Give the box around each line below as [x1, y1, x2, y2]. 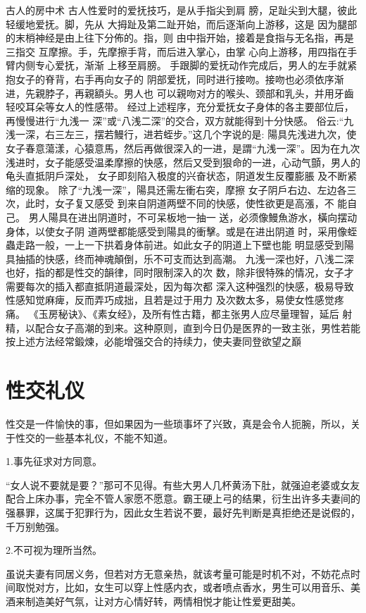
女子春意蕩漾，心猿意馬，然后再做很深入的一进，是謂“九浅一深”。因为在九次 [6, 140, 360, 155]
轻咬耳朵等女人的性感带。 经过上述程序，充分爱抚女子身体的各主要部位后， [6, 99, 354, 114]
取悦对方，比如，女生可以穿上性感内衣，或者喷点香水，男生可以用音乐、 [15, 580, 351, 595]
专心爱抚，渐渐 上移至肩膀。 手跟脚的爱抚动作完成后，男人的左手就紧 [34, 58, 358, 73]
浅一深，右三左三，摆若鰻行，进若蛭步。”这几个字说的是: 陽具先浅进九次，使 [6, 127, 357, 142]
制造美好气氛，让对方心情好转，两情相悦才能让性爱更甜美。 [25, 593, 301, 608]
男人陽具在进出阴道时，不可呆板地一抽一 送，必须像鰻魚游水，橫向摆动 [28, 209, 358, 224]
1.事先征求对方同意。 [6, 454, 102, 469]
